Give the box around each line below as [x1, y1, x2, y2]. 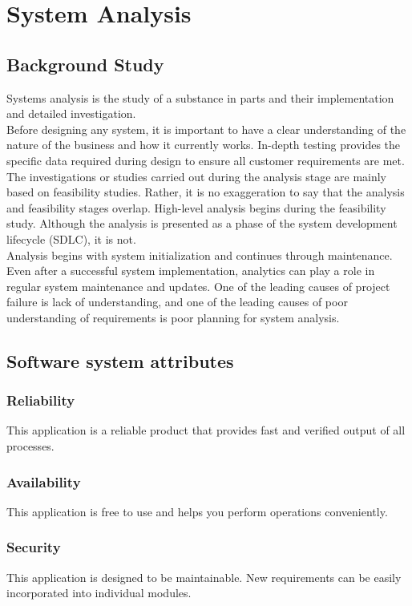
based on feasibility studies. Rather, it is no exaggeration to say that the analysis [6, 184, 405, 200]
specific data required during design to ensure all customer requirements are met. [6, 151, 405, 168]
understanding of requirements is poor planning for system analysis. [6, 309, 340, 325]
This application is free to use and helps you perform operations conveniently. [6, 503, 388, 519]
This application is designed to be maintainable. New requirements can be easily [6, 568, 402, 585]
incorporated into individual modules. [6, 584, 192, 601]
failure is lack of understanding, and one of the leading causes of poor [6, 293, 348, 310]
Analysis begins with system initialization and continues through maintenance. [6, 246, 393, 263]
